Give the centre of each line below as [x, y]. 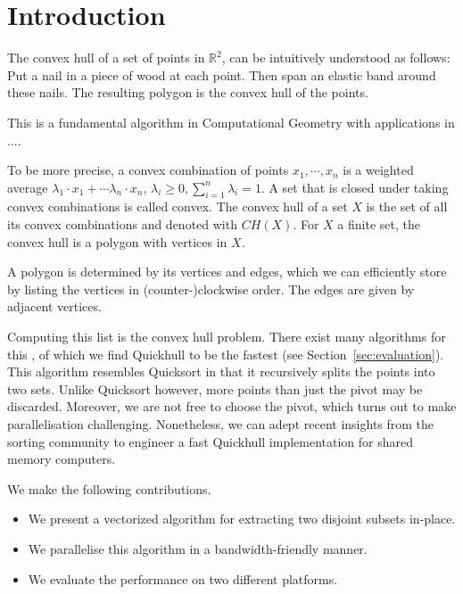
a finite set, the [379, 224]
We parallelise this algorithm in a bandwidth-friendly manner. [198, 548]
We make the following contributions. [109, 488]
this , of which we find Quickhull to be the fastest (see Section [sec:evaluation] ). [226, 354]
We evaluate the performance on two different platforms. [183, 578]
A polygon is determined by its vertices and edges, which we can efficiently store [227, 272]
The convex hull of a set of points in [106, 58]
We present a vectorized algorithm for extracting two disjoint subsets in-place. [242, 519]
